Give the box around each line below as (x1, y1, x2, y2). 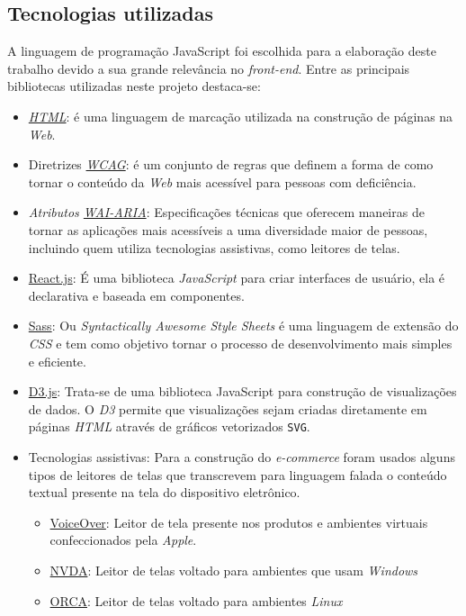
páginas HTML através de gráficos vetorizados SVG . (28, 417, 310, 436)
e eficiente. (28, 351, 86, 370)
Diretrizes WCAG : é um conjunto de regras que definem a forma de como (28, 155, 434, 174)
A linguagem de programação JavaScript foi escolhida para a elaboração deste (7, 41, 436, 60)
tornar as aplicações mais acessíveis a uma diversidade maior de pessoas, (28, 220, 428, 239)
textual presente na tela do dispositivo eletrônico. (28, 483, 300, 502)
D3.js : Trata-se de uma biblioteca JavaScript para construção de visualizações (28, 382, 457, 401)
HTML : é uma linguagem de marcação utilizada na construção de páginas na (28, 106, 453, 125)
